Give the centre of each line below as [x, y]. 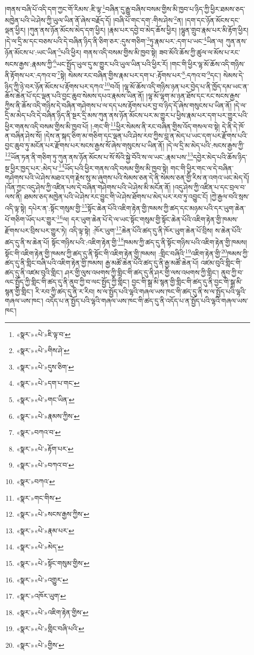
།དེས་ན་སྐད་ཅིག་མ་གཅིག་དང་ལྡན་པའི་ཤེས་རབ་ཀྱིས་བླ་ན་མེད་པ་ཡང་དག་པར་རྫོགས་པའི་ [146, 136]
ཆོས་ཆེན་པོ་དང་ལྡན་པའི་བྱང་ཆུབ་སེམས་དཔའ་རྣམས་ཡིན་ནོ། [74, 96]
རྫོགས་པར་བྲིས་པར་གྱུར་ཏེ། [36, 230]
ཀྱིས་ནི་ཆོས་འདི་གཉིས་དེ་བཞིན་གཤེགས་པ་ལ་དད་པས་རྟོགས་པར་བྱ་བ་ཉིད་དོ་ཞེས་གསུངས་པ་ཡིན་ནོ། [118, 105]
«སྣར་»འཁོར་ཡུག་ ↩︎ [41, 596]
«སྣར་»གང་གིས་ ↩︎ [39, 497]
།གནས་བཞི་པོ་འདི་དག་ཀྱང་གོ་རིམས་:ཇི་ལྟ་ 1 [55, 8]
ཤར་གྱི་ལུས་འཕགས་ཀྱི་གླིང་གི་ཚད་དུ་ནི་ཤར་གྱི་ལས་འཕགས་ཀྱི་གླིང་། [142, 272]
